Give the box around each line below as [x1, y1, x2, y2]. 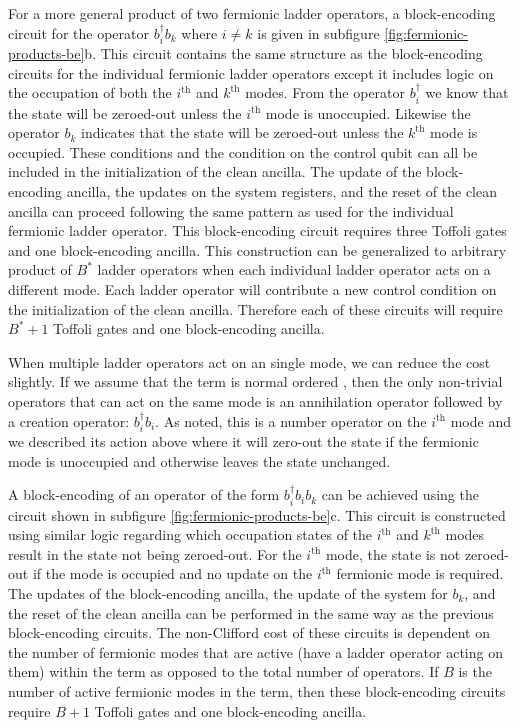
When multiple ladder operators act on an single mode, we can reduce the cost [8, 351, 491, 372]
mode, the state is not [325, 543, 461, 564]
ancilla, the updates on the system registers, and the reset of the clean [66, 181, 497, 201]
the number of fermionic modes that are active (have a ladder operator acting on [8, 641, 503, 662]
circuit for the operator [8, 22, 149, 43]
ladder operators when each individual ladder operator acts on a [97, 259, 491, 280]
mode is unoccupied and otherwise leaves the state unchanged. [8, 450, 391, 471]
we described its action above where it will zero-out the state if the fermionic [8, 430, 479, 451]
